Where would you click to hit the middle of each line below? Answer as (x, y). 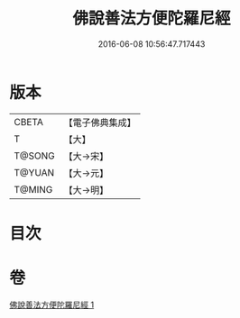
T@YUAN (34, 172)
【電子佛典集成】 (100, 123)
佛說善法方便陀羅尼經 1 (52, 304)
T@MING (33, 189)
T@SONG (35, 156)
